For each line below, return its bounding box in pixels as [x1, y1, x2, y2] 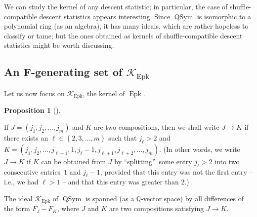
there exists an [4, 133, 48, 143]
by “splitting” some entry [114, 156, 192, 166]
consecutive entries [4, 166, 61, 177]
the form [4, 203, 30, 214]
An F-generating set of [4, 64, 123, 79]
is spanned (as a [85, 193, 134, 203]
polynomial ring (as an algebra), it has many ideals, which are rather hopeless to [4, 21, 249, 31]
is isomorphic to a [197, 11, 252, 21]
